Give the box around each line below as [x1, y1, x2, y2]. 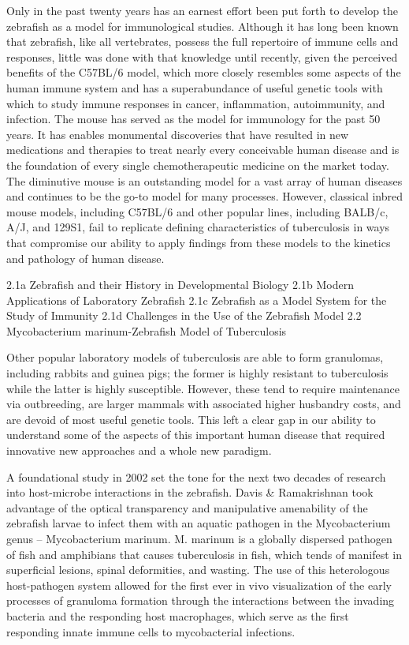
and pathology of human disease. [6, 249, 165, 266]
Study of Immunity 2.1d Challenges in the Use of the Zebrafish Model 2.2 [6, 307, 362, 324]
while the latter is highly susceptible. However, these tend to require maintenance [6, 380, 400, 396]
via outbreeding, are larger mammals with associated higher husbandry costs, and [6, 396, 401, 412]
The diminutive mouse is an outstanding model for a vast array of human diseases [6, 172, 403, 189]
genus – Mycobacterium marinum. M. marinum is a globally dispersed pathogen [6, 531, 392, 546]
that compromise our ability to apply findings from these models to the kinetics [6, 234, 391, 250]
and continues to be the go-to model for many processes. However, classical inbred [6, 188, 403, 204]
